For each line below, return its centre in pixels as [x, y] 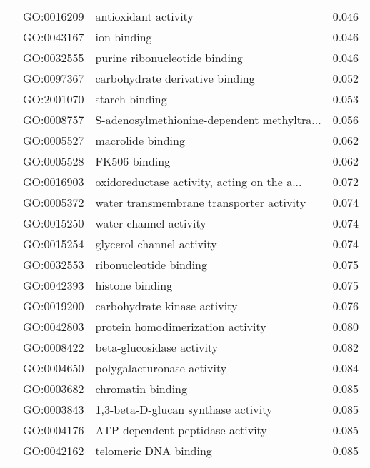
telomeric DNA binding [154, 451]
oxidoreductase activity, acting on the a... [199, 182]
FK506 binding [133, 161]
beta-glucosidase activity [157, 347]
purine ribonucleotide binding [169, 57]
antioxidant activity [144, 16]
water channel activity [151, 223]
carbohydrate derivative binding [175, 78]
